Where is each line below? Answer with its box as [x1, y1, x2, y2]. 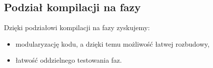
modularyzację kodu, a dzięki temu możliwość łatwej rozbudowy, [15, 38, 210, 49]
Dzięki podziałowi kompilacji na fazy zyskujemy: [4, 22, 150, 33]
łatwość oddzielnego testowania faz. [15, 55, 122, 65]
